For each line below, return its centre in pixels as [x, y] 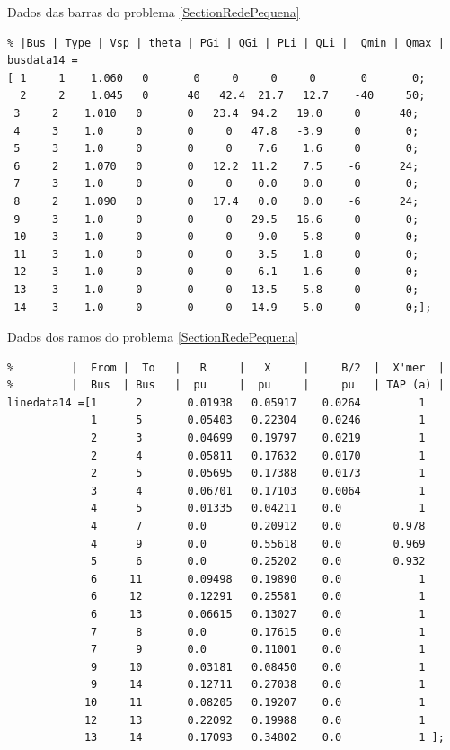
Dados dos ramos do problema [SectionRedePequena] [153, 337]
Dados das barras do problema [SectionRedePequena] [154, 12]
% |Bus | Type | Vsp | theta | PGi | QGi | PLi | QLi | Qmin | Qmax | [226, 43]
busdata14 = [43, 61]
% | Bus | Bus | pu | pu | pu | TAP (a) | [226, 385]
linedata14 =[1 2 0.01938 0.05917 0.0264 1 [216, 402]
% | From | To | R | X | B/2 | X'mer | [226, 367]
